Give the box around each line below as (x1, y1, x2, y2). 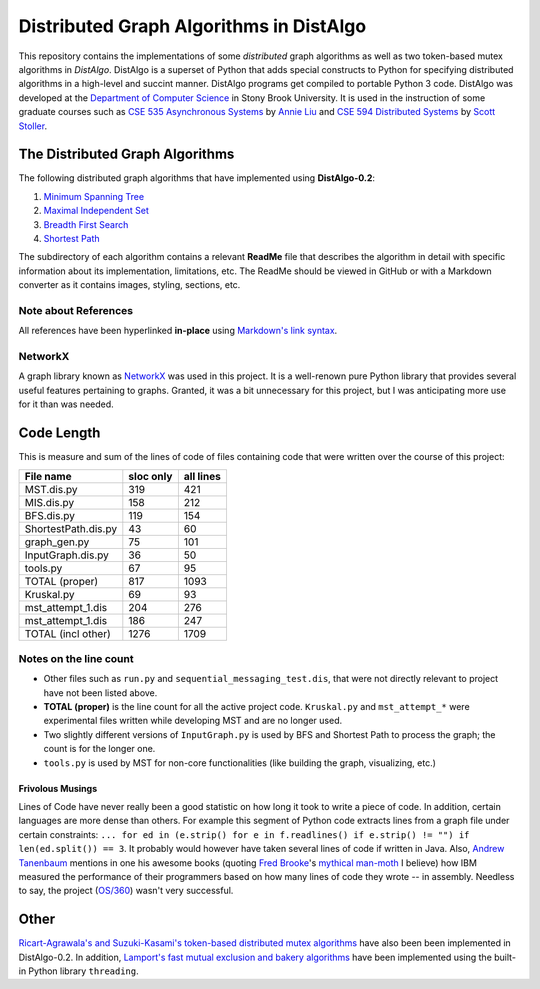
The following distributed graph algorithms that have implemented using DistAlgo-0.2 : (18, 172, 375, 184)
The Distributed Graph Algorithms (18, 146, 235, 163)
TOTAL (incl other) (24, 626, 112, 640)
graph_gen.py (24, 535, 90, 549)
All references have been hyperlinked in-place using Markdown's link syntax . (18, 325, 338, 337)
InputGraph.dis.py (24, 548, 109, 562)
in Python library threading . (18, 965, 139, 977)
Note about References (18, 303, 134, 317)
